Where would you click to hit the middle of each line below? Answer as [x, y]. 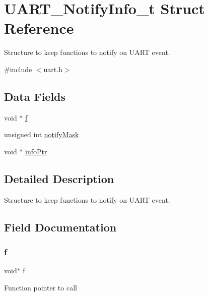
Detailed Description [59, 178]
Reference [39, 28]
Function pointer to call [41, 287]
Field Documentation [60, 227]
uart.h [53, 69]
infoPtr [36, 151]
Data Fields [35, 96]
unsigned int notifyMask [42, 134]
